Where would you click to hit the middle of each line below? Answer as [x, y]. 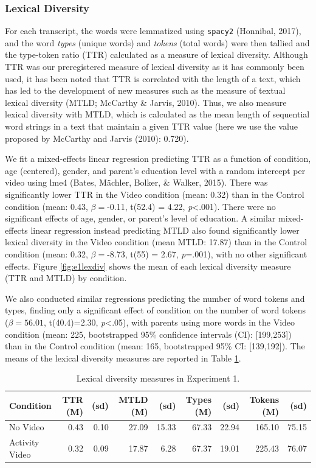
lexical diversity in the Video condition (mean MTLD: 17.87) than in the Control [156, 242]
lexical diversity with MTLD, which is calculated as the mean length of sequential [157, 114]
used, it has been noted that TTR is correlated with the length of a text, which [153, 78]
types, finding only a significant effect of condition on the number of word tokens [155, 310]
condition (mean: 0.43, [46, 206]
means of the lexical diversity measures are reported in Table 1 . [123, 358]
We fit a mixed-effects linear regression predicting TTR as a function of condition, [158, 159]
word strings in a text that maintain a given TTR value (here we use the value [151, 126]
